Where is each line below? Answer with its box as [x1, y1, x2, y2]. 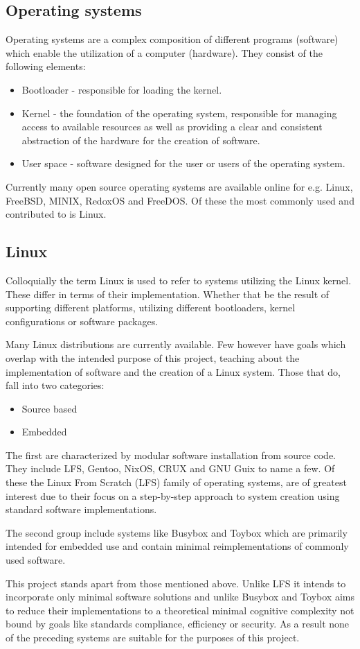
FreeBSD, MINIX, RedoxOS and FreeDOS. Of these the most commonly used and [6, 193, 354, 207]
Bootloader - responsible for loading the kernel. [21, 82, 222, 96]
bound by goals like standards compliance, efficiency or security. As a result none [6, 616, 350, 631]
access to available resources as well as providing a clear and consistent [21, 119, 323, 134]
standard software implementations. [6, 502, 157, 517]
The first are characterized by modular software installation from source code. [6, 447, 336, 462]
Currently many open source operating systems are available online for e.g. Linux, [6, 179, 353, 193]
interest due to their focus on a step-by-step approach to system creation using [6, 488, 340, 503]
